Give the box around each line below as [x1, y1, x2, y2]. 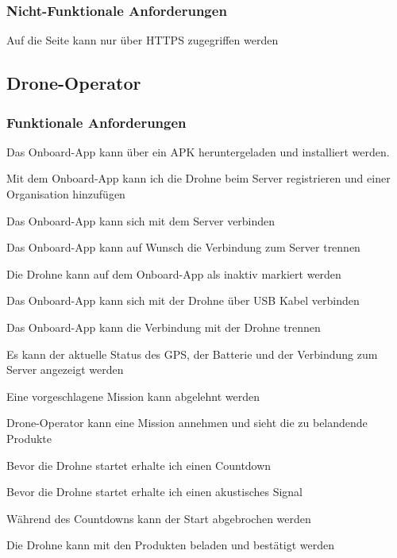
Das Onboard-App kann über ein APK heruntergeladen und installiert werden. [6, 143, 390, 160]
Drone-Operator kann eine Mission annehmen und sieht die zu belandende [6, 414, 368, 431]
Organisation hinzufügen [6, 186, 125, 202]
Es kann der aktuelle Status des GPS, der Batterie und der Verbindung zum [6, 345, 378, 362]
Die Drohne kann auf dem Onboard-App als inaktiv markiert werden [6, 265, 341, 282]
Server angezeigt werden [6, 361, 124, 378]
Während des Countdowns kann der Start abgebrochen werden [6, 510, 311, 526]
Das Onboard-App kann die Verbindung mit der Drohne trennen [6, 318, 321, 335]
